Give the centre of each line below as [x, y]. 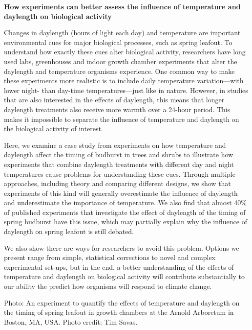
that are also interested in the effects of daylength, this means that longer [114, 100]
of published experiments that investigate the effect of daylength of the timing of [125, 212]
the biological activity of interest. [53, 129]
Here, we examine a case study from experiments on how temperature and [115, 145]
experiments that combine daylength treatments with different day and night [119, 164]
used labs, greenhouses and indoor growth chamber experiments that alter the [121, 61]
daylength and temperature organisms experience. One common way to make [119, 71]
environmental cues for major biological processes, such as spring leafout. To [118, 42]
